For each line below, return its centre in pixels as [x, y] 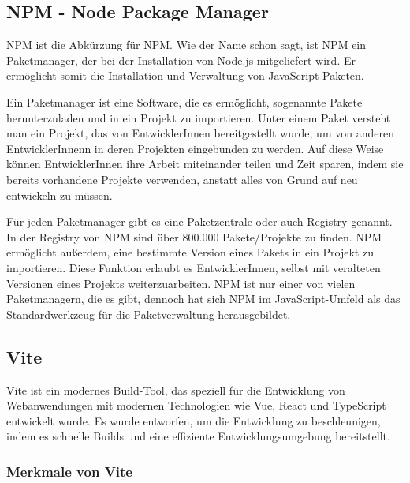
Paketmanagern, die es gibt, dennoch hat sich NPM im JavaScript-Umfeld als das [203, 299]
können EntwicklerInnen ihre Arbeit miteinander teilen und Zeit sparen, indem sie [205, 164]
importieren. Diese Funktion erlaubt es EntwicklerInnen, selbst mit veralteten [194, 267]
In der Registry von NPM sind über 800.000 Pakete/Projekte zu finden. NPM [194, 236]
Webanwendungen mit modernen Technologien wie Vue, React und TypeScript [196, 405]
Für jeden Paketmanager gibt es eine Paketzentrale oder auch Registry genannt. [199, 221]
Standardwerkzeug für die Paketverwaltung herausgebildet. [149, 314]
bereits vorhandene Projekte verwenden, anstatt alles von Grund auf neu [182, 179]
